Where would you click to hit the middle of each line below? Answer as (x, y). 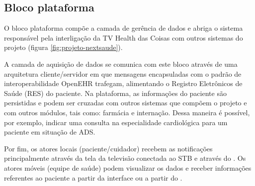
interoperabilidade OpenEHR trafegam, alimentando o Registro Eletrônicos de (123, 83)
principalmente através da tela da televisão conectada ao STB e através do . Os (125, 158)
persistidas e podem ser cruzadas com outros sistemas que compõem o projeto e (126, 103)
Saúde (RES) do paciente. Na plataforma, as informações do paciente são (115, 93)
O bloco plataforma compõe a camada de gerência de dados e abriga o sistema (124, 28)
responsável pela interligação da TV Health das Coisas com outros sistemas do (124, 37)
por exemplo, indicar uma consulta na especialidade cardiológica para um (116, 122)
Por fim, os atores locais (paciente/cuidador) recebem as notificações (108, 148)
